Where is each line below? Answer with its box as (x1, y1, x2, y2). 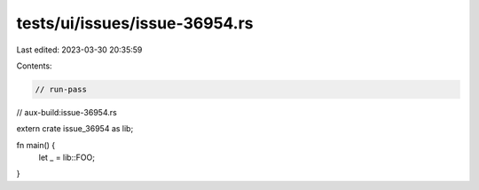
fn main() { (16, 139, 56, 150)
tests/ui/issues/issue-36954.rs (16, 13, 254, 33)
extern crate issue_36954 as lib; (16, 123, 134, 134)
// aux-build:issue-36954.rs (16, 107, 117, 117)
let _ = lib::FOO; (38, 152, 95, 163)
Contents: (16, 60, 52, 71)
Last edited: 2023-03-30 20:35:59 (16, 44, 143, 55)
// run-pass (35, 84, 88, 94)
